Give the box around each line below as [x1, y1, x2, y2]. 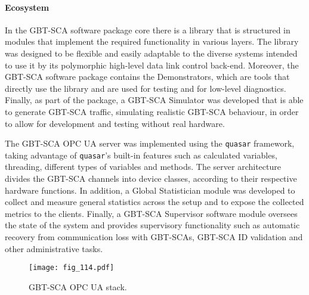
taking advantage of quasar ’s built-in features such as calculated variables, [5, 148, 277, 161]
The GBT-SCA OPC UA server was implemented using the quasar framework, [5, 137, 295, 150]
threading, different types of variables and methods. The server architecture [5, 160, 281, 173]
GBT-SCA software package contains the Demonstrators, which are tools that [5, 70, 290, 83]
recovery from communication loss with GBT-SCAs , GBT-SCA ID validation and [5, 231, 303, 243]
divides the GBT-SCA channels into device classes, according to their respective [5, 172, 297, 185]
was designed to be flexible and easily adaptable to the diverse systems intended [5, 46, 298, 59]
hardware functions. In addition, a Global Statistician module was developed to [5, 184, 295, 196]
